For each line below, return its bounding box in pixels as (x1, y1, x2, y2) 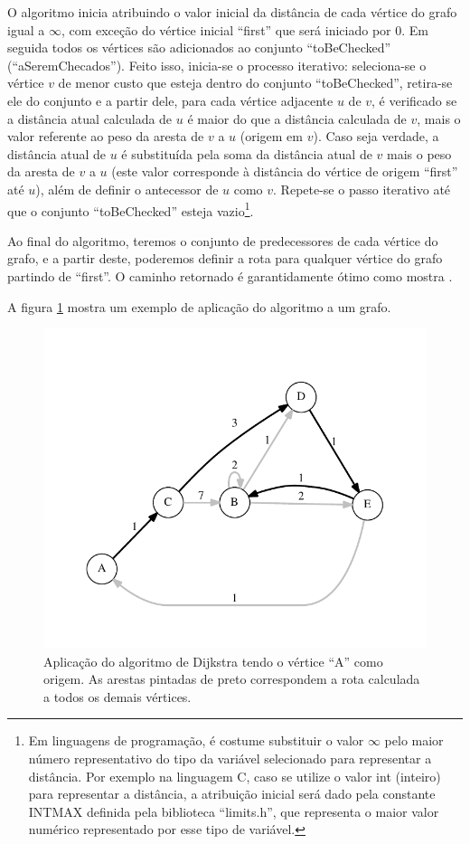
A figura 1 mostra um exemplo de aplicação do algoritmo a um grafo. (7, 297, 391, 316)
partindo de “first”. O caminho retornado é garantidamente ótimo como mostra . (7, 266, 453, 285)
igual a (7, 20, 45, 39)
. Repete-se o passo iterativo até (273, 179, 451, 198)
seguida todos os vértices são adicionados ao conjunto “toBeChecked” (7, 38, 391, 57)
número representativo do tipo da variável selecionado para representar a (28, 748, 432, 767)
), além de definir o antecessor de (35, 179, 219, 198)
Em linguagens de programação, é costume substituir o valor (28, 731, 364, 750)
